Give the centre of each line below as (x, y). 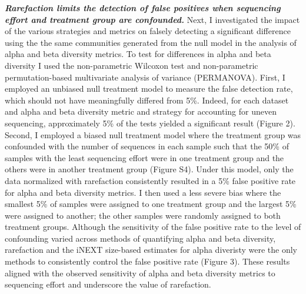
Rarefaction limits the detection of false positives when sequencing (143, 8)
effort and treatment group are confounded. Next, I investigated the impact (152, 19)
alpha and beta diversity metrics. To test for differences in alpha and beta (138, 54)
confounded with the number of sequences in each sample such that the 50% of (147, 146)
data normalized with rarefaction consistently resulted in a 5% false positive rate (150, 180)
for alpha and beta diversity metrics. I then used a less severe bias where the (143, 192)
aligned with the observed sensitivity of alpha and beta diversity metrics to (140, 273)
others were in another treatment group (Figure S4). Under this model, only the (149, 169)
